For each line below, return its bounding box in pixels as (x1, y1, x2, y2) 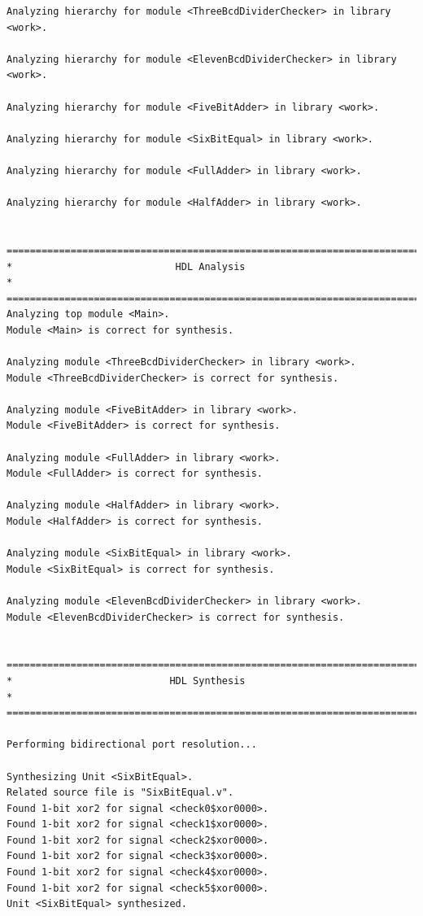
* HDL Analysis (7, 260, 246, 273)
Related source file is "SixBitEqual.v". (7, 787, 234, 799)
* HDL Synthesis (7, 674, 246, 687)
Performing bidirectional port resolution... (7, 739, 257, 751)
